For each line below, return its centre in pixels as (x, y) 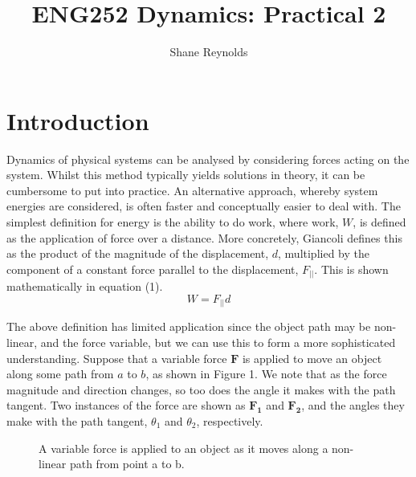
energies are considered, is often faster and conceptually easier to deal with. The (204, 206)
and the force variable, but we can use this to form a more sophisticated (218, 342)
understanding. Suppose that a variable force (117, 358)
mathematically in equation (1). (85, 286)
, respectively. (230, 421)
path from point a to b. (127, 464)
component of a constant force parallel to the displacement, (153, 269)
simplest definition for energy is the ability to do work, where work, (173, 222)
